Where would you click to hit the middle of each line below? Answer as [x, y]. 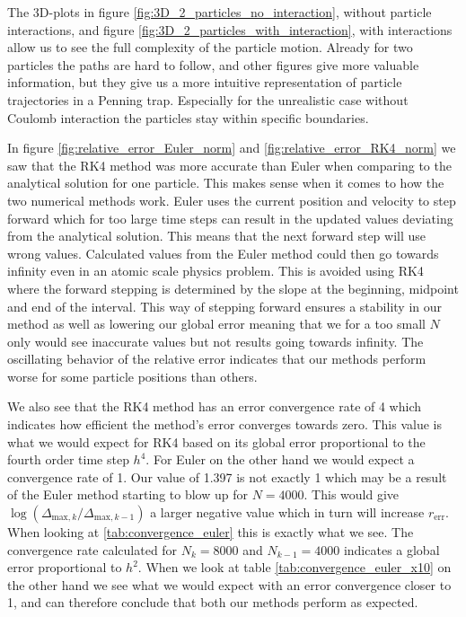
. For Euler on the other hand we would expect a [280, 459]
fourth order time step [68, 459]
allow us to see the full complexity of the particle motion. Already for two [210, 47]
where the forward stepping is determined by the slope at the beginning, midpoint [233, 288]
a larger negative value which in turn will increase [287, 512]
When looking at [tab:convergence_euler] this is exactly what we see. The [211, 532]
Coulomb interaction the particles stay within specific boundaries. [188, 117]
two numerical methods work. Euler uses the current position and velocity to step [232, 200]
